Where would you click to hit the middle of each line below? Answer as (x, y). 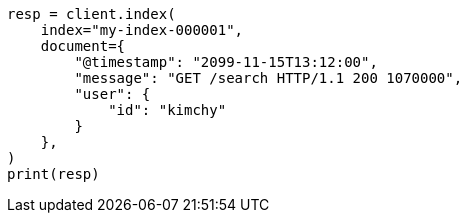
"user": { (112, 94)
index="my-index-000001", (142, 30)
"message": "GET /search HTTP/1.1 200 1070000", (268, 78)
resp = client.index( (91, 14)
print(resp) (53, 174)
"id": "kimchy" (167, 110)
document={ (83, 46)
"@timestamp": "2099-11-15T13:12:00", (226, 62)
